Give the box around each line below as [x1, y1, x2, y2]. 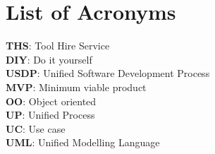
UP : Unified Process [6, 107, 95, 122]
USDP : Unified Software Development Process [6, 66, 210, 81]
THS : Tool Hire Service [6, 38, 110, 53]
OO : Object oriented [6, 93, 97, 108]
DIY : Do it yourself [6, 52, 92, 66]
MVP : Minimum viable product [6, 79, 147, 94]
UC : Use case [6, 121, 66, 136]
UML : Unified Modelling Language [6, 135, 160, 150]
